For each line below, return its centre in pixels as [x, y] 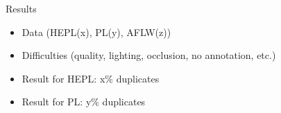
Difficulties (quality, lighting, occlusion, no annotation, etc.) [149, 55]
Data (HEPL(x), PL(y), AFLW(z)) [96, 32]
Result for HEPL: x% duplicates [91, 78]
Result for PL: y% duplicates [84, 102]
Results [21, 8]
